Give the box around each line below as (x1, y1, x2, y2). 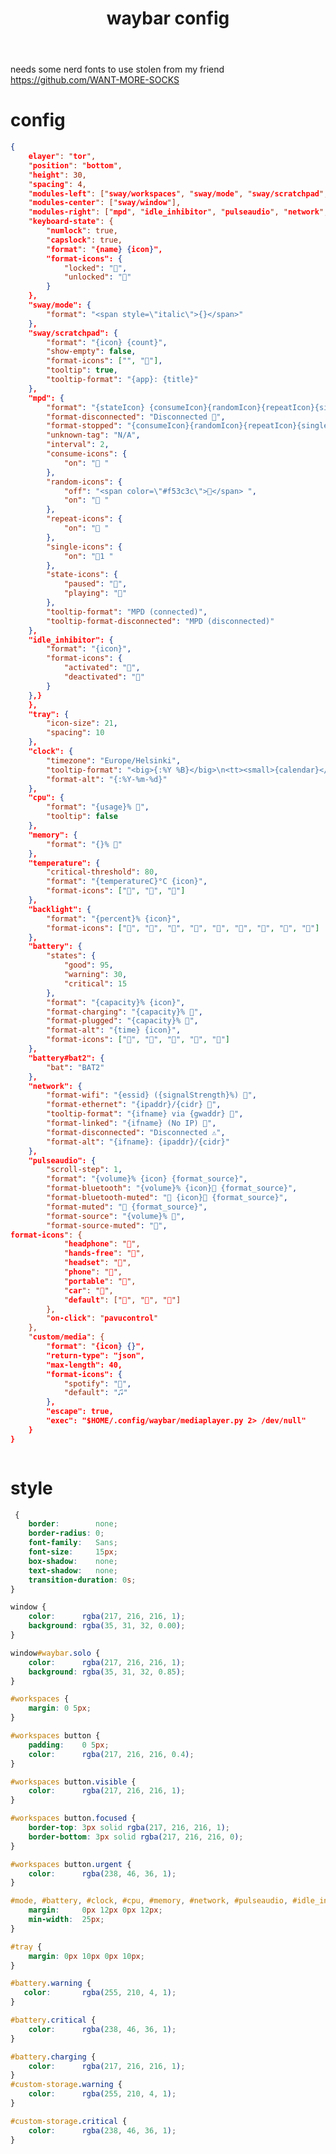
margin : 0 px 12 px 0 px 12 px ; (28, 1905, 163, 1916)
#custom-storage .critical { (10, 2116, 128, 2126)
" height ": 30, (28, 170, 87, 180)
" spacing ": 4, (28, 179, 87, 189)
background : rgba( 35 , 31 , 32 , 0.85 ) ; (28, 1667, 186, 1677)
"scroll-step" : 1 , (46, 1165, 123, 1175)
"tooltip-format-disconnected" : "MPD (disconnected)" (46, 616, 275, 626)
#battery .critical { (10, 2015, 97, 2026)
